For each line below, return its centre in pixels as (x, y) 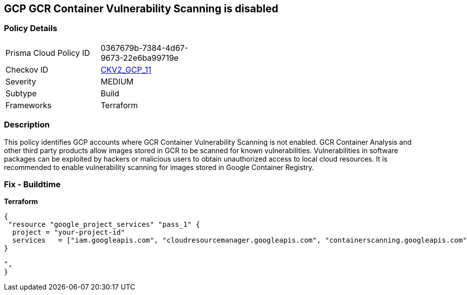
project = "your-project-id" (69, 232)
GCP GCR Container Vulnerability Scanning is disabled (141, 9)
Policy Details (31, 28)
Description (27, 125)
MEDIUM (117, 81)
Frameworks (28, 105)
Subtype (21, 93)
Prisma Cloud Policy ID (48, 53)
